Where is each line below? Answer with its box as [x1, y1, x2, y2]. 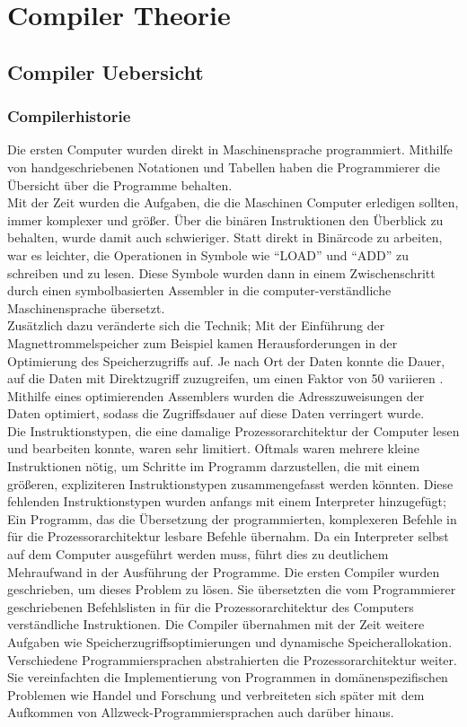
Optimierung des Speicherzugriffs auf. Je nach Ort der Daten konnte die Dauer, [7, 351, 445, 370]
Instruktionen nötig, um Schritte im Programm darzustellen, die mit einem [7, 457, 420, 476]
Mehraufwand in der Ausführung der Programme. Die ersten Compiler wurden [7, 562, 440, 581]
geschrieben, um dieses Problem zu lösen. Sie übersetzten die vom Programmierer [7, 580, 456, 599]
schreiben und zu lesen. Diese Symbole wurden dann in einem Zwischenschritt [7, 263, 436, 282]
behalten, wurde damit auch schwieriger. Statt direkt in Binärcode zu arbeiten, [7, 228, 443, 247]
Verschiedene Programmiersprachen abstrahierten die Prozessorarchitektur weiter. [7, 650, 457, 669]
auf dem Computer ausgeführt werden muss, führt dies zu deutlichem [7, 545, 389, 564]
